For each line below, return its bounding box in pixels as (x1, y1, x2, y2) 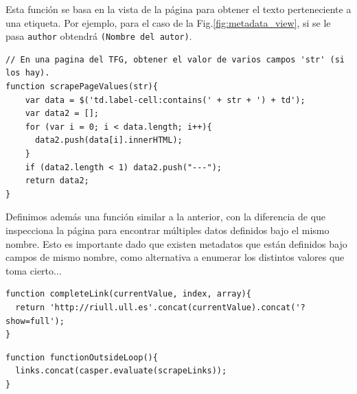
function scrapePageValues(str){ (5, 82, 158, 92)
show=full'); (5, 316, 65, 326)
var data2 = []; (25, 108, 100, 119)
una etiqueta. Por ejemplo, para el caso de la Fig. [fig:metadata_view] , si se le (5, 15, 331, 30)
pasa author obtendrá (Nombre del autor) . (5, 29, 192, 43)
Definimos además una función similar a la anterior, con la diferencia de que (5, 209, 326, 224)
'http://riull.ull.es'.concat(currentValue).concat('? (49, 302, 306, 312)
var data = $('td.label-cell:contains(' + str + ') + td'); (25, 95, 306, 105)
